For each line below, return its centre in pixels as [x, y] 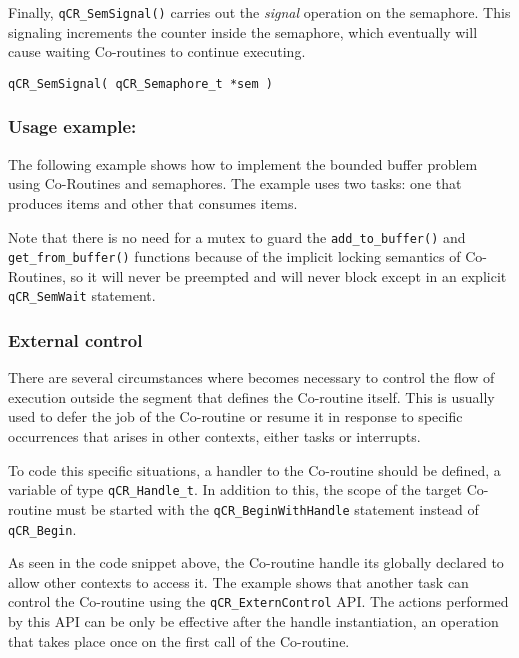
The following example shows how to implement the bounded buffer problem [243, 163]
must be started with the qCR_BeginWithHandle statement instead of [267, 508]
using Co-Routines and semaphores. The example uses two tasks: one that [235, 183]
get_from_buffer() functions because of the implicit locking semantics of [234, 256]
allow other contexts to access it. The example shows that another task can [238, 581]
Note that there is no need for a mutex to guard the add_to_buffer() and [237, 236]
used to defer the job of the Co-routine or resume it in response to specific [235, 416]
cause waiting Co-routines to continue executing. [157, 51]
